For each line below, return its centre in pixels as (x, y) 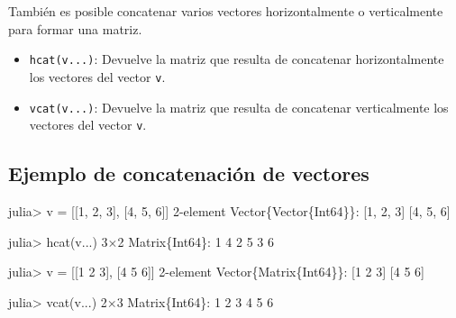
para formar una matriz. (75, 28)
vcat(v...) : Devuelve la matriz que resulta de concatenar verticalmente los (239, 107)
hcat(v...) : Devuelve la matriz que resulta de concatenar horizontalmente (237, 59)
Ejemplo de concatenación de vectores (189, 173)
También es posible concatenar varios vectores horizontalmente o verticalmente (226, 11)
